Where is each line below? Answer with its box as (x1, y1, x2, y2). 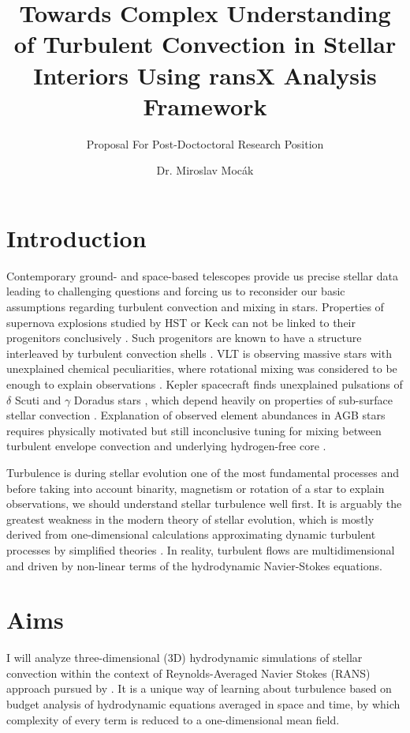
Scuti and (14, 391, 61, 408)
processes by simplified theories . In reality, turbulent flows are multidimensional (6, 541, 395, 558)
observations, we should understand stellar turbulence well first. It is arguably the (6, 495, 402, 512)
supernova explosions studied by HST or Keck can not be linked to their (6, 314, 356, 330)
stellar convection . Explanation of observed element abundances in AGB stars (6, 407, 386, 423)
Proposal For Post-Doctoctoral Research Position (86, 135, 324, 152)
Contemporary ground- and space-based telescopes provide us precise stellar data (6, 267, 398, 284)
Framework (143, 89, 267, 122)
